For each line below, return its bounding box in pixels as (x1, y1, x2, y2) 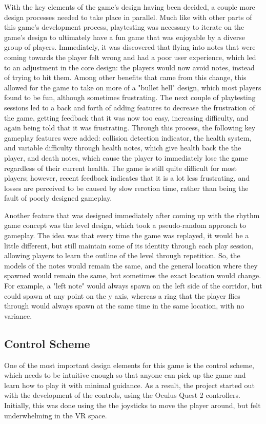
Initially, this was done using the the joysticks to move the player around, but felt (4, 399, 261, 410)
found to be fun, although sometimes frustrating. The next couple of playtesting (4, 92, 256, 103)
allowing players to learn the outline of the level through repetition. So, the (4, 250, 240, 261)
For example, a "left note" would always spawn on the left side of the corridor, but (4, 280, 262, 291)
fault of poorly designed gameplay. (4, 192, 112, 203)
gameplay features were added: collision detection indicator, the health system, (4, 132, 252, 143)
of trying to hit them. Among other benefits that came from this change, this (4, 72, 247, 83)
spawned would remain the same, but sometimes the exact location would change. (4, 270, 261, 281)
